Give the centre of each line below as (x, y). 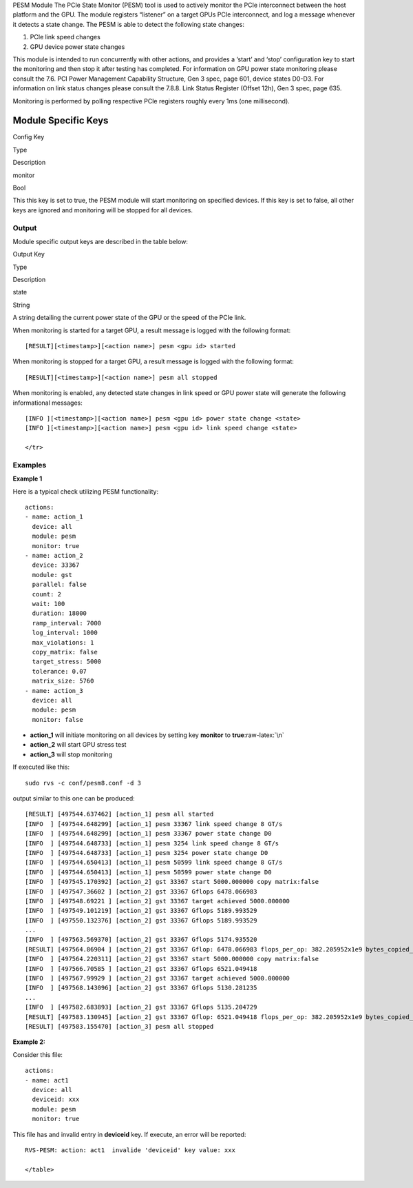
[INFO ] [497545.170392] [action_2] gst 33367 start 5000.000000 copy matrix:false (172, 882)
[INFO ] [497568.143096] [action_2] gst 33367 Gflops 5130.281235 (141, 988)
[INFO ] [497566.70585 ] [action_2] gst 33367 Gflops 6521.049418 (141, 968)
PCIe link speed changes (65, 37)
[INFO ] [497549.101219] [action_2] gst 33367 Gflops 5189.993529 (141, 911)
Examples (30, 465)
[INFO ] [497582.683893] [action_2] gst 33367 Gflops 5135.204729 (141, 1007)
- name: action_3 (54, 691)
